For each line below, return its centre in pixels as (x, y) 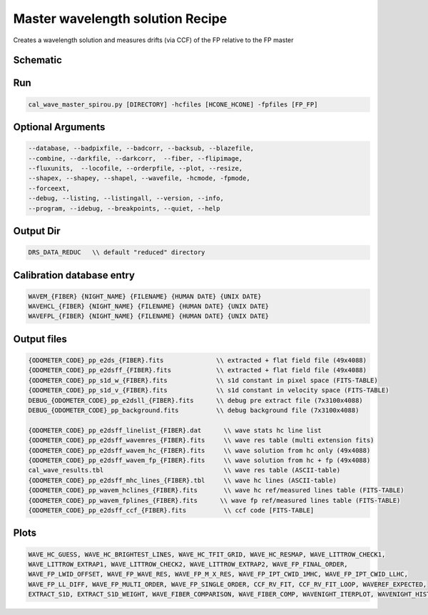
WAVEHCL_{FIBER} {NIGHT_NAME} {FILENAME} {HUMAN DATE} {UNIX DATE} (149, 306)
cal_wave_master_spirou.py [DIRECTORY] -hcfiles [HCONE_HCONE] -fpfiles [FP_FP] (173, 104)
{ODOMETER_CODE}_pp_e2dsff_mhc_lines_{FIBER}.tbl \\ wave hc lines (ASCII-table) (182, 480)
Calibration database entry (74, 275)
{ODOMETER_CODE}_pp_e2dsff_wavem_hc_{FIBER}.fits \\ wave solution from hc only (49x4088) (199, 450)
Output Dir (37, 231)
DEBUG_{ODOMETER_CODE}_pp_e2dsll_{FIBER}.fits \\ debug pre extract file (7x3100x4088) (195, 400)
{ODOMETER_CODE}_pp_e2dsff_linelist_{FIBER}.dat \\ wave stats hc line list (175, 430)
